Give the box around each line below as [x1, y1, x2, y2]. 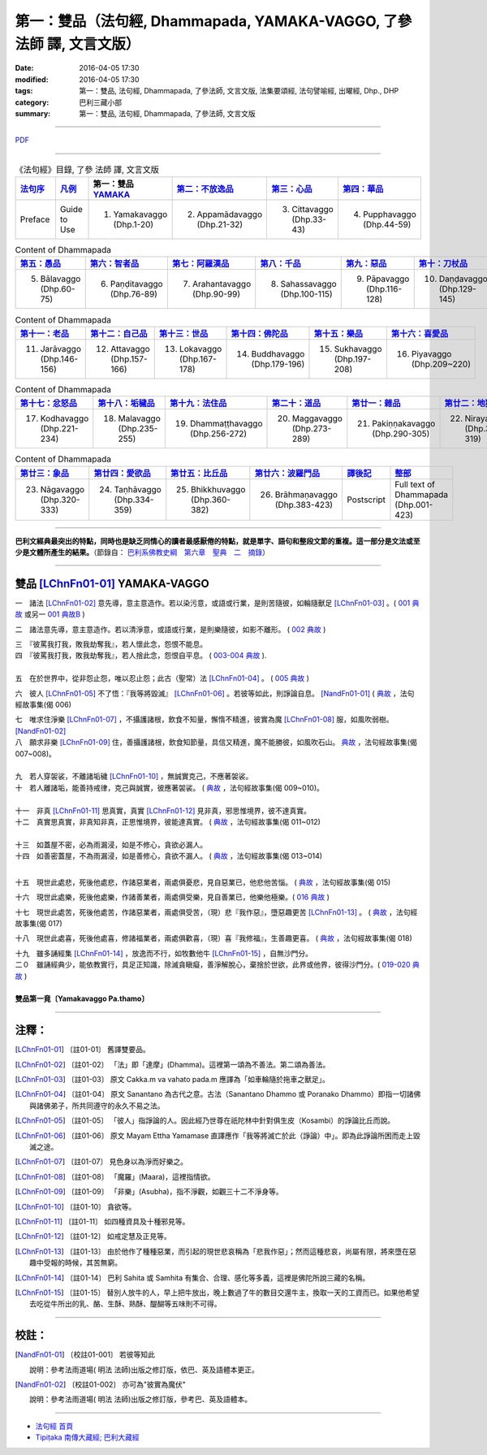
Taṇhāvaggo [114, 483, 162, 495]
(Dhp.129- [438, 284, 476, 295]
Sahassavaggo [280, 279, 337, 290]
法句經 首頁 [35, 1421, 73, 1431]
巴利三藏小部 [79, 97, 122, 107]
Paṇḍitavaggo [110, 279, 163, 290]
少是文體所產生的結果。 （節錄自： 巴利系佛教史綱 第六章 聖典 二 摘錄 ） [15, 547, 269, 556]
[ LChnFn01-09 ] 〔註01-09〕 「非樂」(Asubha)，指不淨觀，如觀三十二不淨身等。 [15, 1187, 283, 1197]
